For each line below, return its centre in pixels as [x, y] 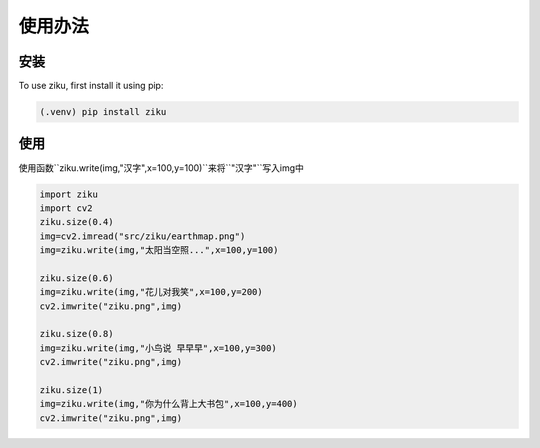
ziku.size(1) [71, 390]
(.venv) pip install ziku [103, 112]
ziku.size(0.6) [76, 278]
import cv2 [66, 208]
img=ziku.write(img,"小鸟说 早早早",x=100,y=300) [158, 348]
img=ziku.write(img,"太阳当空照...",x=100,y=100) [159, 250]
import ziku [69, 194]
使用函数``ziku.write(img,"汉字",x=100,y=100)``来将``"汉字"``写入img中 [161, 167]
